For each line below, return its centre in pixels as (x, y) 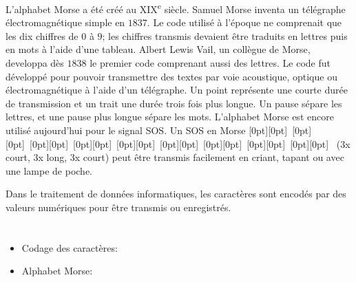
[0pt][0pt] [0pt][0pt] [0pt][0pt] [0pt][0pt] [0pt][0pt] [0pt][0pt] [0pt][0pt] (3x (190, 143)
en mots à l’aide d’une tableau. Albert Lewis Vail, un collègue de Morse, (158, 49)
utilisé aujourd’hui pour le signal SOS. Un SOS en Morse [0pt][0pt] (147, 130)
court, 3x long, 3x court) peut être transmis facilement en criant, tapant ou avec (175, 157)
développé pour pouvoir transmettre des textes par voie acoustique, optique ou (171, 76)
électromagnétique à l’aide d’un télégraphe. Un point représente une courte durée (177, 90)
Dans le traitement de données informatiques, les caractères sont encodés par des (176, 194)
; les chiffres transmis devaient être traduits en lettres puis (225, 35)
